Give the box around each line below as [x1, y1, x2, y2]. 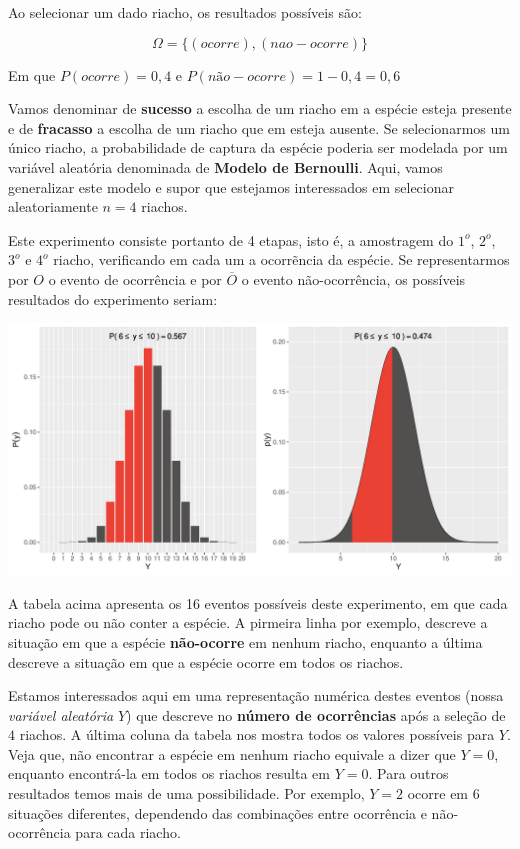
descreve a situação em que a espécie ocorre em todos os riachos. [8, 651, 404, 672]
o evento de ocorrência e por [48, 268, 222, 289]
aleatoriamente [8, 196, 98, 217]
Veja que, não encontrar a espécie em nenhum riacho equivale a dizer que [8, 743, 456, 764]
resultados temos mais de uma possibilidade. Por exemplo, [8, 783, 365, 804]
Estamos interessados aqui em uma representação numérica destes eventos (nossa [8, 685, 504, 706]
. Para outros [368, 763, 449, 784]
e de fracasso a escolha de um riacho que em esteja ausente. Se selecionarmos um [8, 117, 510, 138]
